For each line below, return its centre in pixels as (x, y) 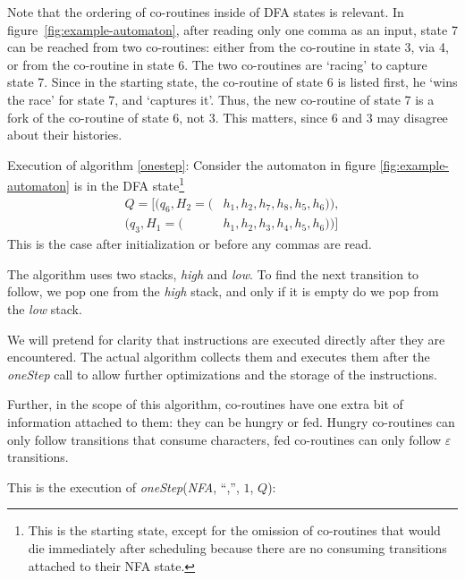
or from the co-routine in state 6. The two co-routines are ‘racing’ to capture (217, 64)
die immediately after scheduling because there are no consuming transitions (237, 547)
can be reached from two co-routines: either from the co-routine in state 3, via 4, (228, 47)
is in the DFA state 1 (129, 184)
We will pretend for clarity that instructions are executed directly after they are (226, 339)
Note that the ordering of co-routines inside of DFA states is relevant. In (206, 12)
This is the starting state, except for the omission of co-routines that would (234, 530)
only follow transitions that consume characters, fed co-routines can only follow (224, 439)
